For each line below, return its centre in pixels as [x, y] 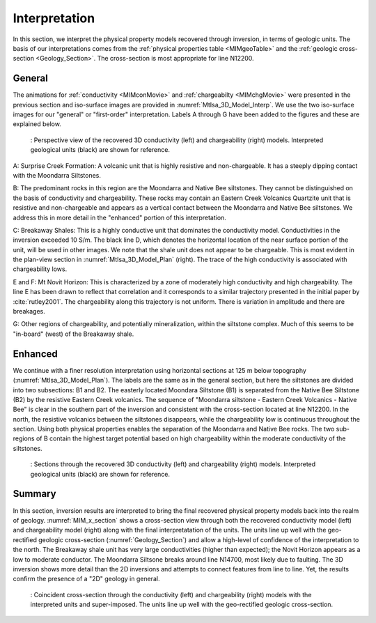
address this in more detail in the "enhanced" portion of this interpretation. [119, 217]
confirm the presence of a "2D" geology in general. [86, 579]
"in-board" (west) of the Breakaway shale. [73, 334]
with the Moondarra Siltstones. [57, 175]
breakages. [29, 311]
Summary [34, 494]
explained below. [37, 124]
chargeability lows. [40, 269]
